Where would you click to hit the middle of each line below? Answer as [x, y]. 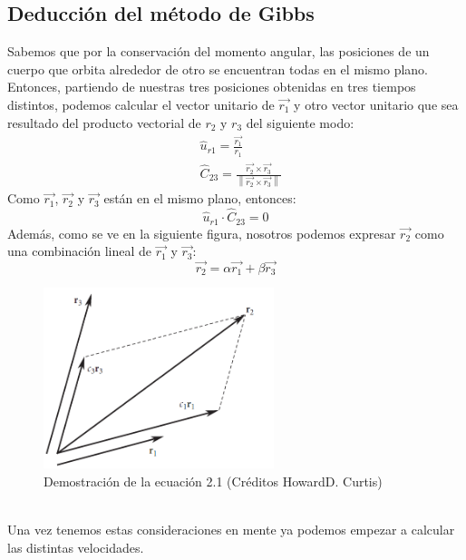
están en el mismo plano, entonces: [200, 198]
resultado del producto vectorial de [104, 122]
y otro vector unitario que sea [376, 104]
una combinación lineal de [80, 251]
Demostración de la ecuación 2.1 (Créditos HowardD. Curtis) [213, 481]
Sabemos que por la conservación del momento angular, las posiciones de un [218, 51]
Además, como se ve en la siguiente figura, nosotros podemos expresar [202, 233]
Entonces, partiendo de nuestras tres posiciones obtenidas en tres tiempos [212, 87]
